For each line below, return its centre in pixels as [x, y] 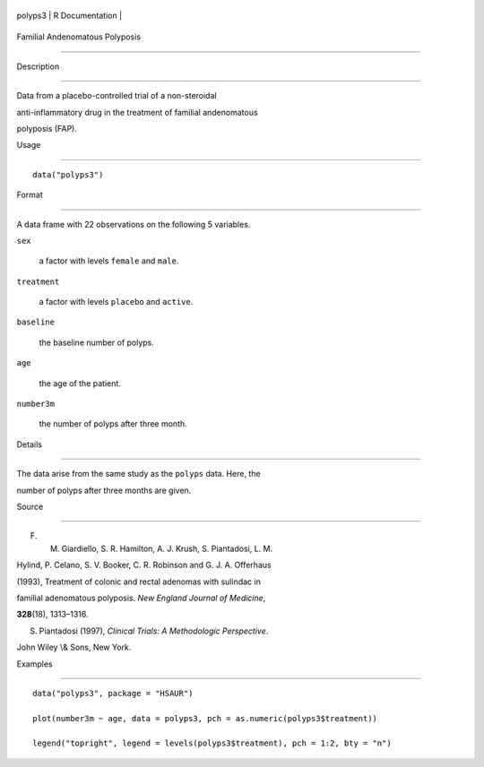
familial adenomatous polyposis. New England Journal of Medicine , [141, 598]
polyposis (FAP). [47, 128]
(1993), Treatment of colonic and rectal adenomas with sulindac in [139, 582]
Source [30, 506]
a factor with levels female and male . [109, 261]
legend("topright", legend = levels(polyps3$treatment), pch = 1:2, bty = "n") [212, 743]
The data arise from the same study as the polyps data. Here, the [138, 474]
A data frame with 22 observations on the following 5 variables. [134, 224]
